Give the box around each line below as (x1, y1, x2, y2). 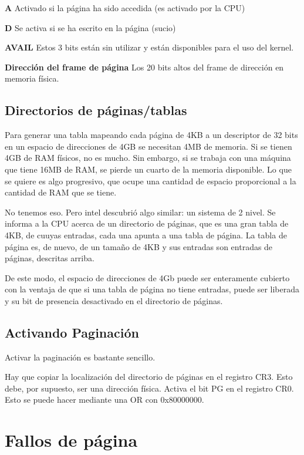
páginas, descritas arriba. (5, 252, 94, 264)
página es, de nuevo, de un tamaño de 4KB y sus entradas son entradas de (5, 240, 273, 252)
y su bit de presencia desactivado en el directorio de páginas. (5, 294, 223, 306)
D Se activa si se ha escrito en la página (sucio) (5, 21, 176, 33)
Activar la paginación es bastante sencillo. (5, 350, 156, 363)
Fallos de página (5, 428, 138, 452)
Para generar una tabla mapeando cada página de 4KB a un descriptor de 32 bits (5, 129, 298, 141)
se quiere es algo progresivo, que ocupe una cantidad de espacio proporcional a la (5, 174, 296, 187)
